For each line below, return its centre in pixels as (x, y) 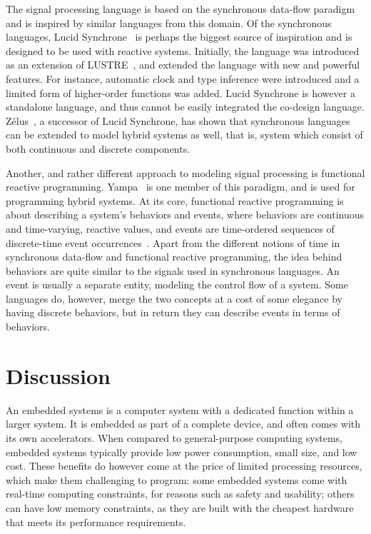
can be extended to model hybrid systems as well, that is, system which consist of (184, 135)
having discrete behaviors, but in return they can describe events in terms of (173, 312)
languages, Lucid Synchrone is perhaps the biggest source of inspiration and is (179, 37)
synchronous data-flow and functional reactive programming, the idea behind (174, 257)
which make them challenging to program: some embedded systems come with (177, 479)
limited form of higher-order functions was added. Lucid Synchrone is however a (181, 92)
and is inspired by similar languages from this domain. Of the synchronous (169, 22)
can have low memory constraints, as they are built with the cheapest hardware (180, 507)
